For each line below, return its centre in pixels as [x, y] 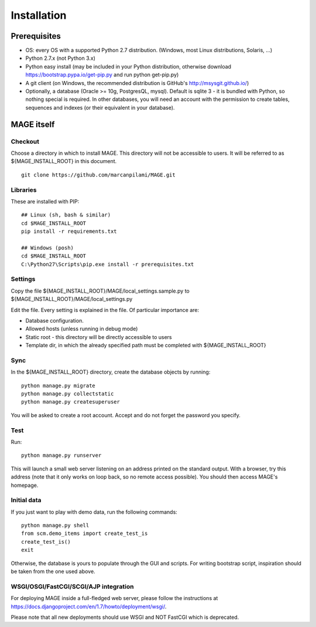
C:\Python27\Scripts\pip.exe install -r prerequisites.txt [108, 264]
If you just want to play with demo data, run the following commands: [94, 512]
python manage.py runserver [61, 455]
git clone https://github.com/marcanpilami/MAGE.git [98, 175]
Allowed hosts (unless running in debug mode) [82, 329]
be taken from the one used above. [53, 571]
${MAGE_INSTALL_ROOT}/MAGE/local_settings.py [72, 299]
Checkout [25, 141]
